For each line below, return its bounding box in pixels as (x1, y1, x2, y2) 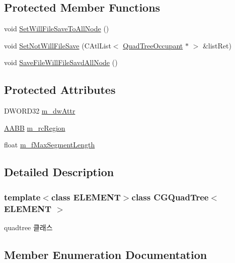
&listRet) (202, 40, 231, 50)
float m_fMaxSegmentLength (4, 139, 95, 150)
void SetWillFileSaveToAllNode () (4, 23, 109, 34)
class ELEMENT (51, 190, 121, 203)
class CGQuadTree (131, 190, 209, 203)
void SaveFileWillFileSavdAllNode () (4, 57, 118, 68)
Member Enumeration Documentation (4, 246, 207, 262)
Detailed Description (4, 164, 114, 180)
